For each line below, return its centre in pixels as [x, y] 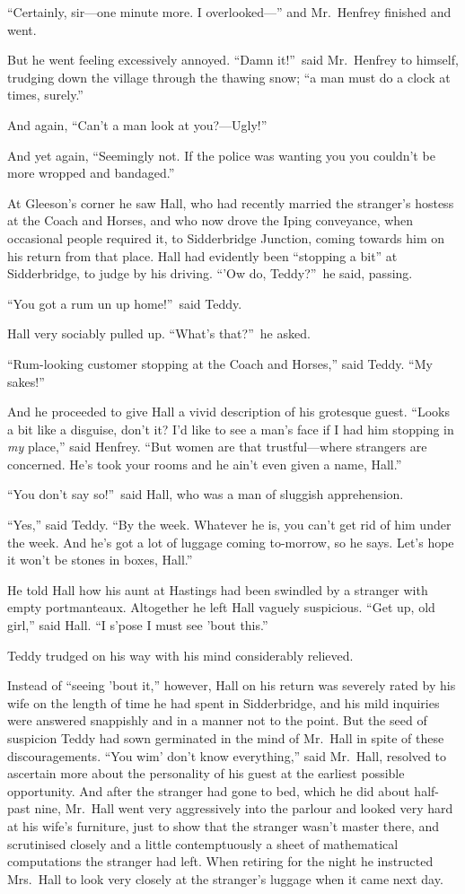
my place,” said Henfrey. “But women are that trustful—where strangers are [217, 447]
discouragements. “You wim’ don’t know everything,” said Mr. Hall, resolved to [227, 755]
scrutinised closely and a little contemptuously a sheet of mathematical [203, 843]
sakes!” [26, 381]
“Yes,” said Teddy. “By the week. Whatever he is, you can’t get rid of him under [229, 525]
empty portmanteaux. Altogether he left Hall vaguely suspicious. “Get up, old [221, 607]
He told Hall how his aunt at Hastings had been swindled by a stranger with [218, 589]
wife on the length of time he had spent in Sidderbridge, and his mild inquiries [224, 702]
